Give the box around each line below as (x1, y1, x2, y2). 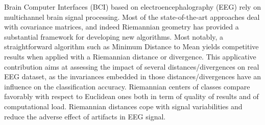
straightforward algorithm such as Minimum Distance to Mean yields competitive (4, 41, 259, 52)
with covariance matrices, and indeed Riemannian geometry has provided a (4, 21, 239, 32)
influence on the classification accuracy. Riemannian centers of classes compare (4, 81, 250, 91)
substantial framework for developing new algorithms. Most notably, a (4, 31, 224, 42)
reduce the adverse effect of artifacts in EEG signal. (4, 111, 166, 121)
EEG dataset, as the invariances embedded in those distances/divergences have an (4, 71, 261, 82)
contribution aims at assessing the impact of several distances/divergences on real (4, 61, 259, 72)
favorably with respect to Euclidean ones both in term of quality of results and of (4, 91, 259, 102)
